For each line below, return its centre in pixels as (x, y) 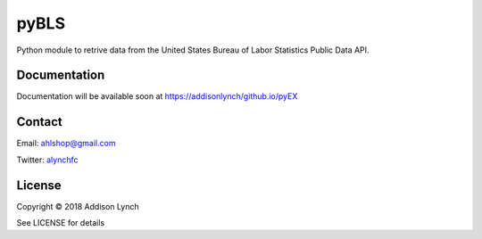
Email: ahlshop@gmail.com (66, 144)
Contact (39, 122)
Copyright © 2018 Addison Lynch (78, 206)
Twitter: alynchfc (47, 160)
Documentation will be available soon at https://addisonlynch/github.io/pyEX (157, 96)
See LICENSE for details (61, 223)
